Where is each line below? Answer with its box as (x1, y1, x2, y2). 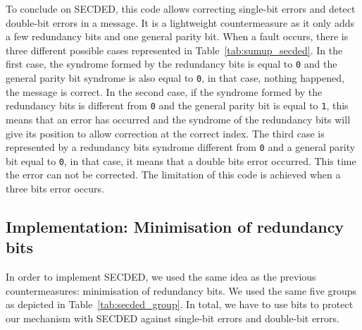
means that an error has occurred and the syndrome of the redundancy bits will (6, 111, 351, 126)
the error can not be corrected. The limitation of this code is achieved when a (6, 167, 341, 182)
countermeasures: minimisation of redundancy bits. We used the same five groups (6, 283, 357, 298)
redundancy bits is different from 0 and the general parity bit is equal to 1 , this (6, 98, 349, 113)
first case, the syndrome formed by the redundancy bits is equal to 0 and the (6, 56, 337, 71)
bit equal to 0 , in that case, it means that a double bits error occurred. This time (6, 153, 356, 168)
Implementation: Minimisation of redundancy (6, 216, 344, 238)
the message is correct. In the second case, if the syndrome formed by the (6, 84, 323, 99)
